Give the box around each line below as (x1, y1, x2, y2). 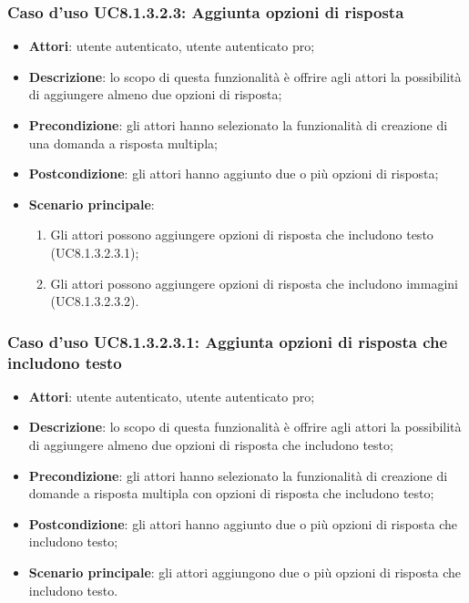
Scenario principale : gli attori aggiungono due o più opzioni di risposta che (28, 563, 461, 582)
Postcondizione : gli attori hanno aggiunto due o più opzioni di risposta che (28, 514, 458, 533)
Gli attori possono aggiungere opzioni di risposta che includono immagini (50, 273, 458, 292)
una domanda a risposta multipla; (28, 133, 218, 152)
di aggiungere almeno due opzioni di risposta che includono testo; (28, 435, 393, 455)
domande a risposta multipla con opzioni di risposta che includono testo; (28, 484, 434, 503)
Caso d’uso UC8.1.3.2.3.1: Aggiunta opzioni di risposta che (7, 330, 448, 353)
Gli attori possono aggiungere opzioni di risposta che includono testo (50, 225, 433, 244)
